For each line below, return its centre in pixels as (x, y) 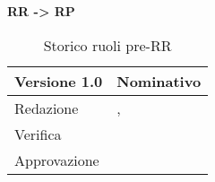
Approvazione (57, 160)
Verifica (38, 134)
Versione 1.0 (59, 81)
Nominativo (159, 81)
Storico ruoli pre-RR (107, 45)
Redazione (47, 108)
